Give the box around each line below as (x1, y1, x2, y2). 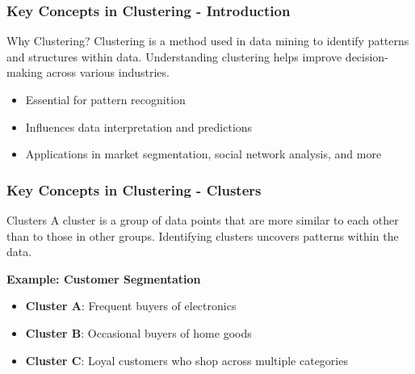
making (6, 64, 43, 81)
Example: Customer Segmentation (6, 270, 201, 287)
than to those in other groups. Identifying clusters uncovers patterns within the (6, 227, 399, 244)
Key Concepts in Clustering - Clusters (6, 179, 262, 200)
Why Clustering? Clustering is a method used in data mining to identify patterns (6, 32, 409, 49)
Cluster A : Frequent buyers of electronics (25, 297, 237, 314)
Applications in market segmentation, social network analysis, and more (25, 145, 382, 162)
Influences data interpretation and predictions (25, 118, 253, 135)
